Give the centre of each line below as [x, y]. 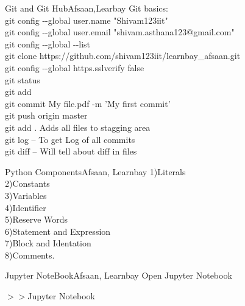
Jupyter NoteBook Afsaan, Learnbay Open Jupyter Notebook [119, 275]
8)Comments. [30, 255]
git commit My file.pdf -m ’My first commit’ [88, 103]
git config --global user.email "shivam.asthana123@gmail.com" [120, 32]
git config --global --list [48, 43]
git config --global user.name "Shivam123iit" [87, 20]
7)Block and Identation [48, 243]
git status [23, 79]
